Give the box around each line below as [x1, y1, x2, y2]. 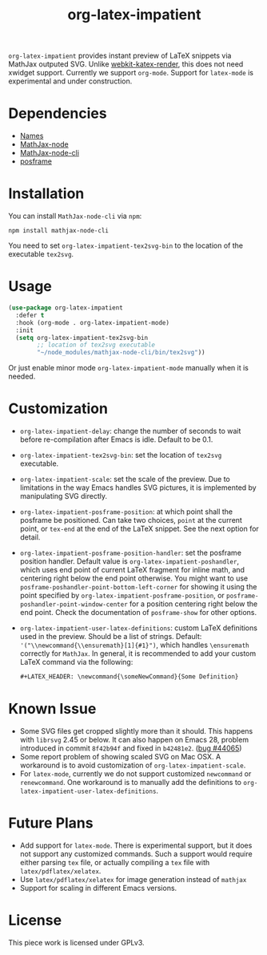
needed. [8, 371, 36, 382]
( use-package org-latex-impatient [8, 304, 124, 312]
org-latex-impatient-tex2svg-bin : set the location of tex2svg [19, 451, 222, 460]
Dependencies [8, 104, 107, 123]
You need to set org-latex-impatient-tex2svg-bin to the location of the [8, 241, 244, 250]
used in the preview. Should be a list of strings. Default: [19, 632, 202, 641]
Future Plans [8, 814, 94, 832]
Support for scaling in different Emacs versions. [19, 883, 177, 892]
